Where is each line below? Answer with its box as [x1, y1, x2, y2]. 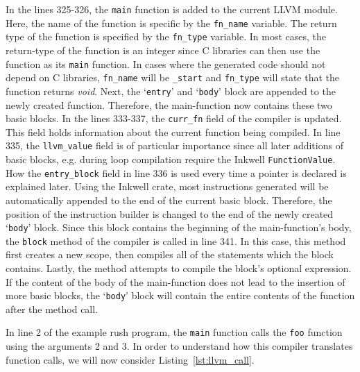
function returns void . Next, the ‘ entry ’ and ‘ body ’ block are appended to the [6, 83, 336, 98]
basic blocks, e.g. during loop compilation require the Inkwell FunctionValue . [6, 152, 336, 167]
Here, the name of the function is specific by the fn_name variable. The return [6, 15, 337, 30]
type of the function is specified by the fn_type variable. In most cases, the [6, 29, 326, 44]
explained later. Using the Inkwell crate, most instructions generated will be [6, 179, 329, 194]
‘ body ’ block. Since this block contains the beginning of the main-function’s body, [6, 220, 352, 235]
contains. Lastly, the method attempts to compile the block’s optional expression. [6, 261, 352, 276]
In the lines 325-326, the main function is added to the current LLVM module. [6, 2, 338, 16]
